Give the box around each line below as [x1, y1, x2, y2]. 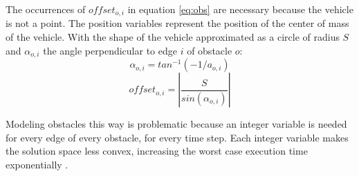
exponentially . [6, 157, 68, 171]
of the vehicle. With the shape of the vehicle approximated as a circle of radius [6, 30, 340, 44]
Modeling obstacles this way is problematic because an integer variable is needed [6, 117, 347, 131]
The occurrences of [6, 2, 86, 16]
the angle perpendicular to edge [43, 43, 177, 57]
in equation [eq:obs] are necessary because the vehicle [127, 2, 353, 16]
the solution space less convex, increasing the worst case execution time [6, 144, 308, 158]
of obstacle [187, 43, 232, 57]
